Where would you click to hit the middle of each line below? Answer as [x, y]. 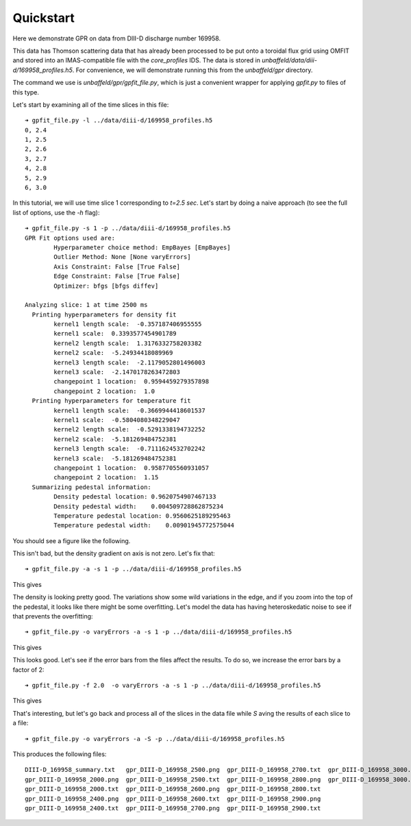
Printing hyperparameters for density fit [104, 314]
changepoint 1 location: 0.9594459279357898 [131, 381]
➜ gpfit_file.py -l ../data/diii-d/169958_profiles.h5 [119, 121]
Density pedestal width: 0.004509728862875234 [139, 506]
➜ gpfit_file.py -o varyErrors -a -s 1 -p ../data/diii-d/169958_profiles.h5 [159, 632]
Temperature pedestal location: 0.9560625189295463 [142, 516]
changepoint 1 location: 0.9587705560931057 [131, 468]
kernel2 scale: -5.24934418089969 [113, 353]
